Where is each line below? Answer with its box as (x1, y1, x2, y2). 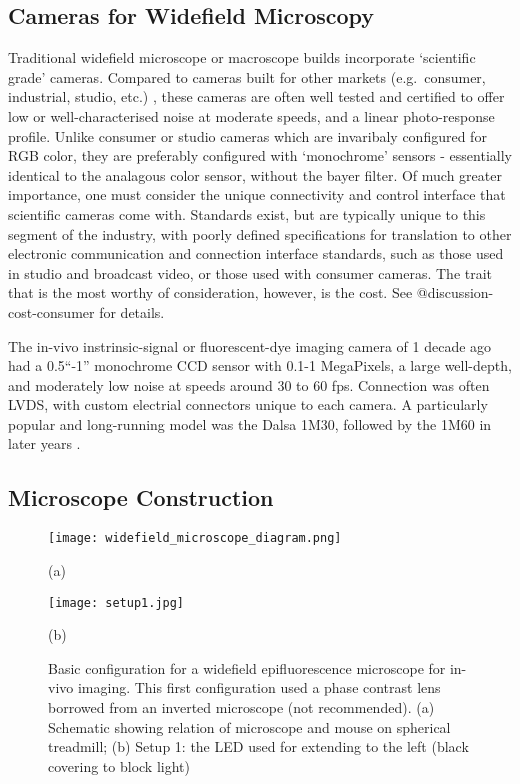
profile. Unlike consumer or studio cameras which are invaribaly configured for (8, 125, 487, 146)
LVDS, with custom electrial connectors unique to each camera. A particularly (8, 394, 488, 415)
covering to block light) (48, 755, 190, 776)
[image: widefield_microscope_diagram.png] (48, 531, 342, 546)
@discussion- (416, 282, 494, 303)
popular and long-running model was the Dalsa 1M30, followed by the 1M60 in (8, 413, 492, 434)
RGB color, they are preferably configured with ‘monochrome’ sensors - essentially (8, 145, 512, 166)
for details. (99, 301, 165, 322)
